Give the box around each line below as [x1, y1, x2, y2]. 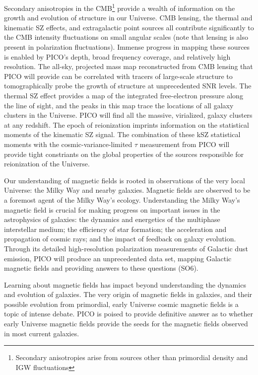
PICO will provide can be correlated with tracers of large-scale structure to [4, 71, 233, 81]
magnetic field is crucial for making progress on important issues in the [4, 204, 220, 215]
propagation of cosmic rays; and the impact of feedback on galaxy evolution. [4, 233, 236, 244]
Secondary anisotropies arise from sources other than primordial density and [15, 352, 248, 363]
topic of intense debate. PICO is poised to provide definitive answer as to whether [4, 308, 253, 319]
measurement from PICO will [139, 139, 230, 149]
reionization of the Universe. [4, 158, 90, 169]
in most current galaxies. [4, 328, 79, 338]
